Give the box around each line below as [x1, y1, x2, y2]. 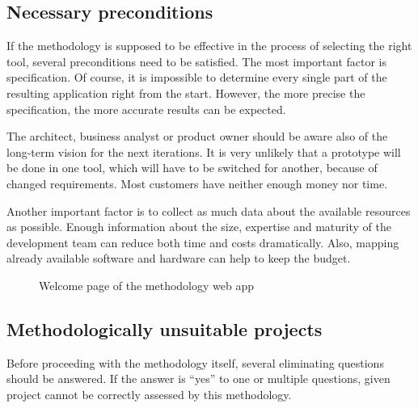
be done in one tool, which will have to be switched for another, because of [6, 159, 378, 176]
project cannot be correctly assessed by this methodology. [6, 385, 292, 402]
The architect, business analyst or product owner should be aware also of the [6, 128, 388, 145]
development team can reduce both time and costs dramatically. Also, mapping [6, 233, 399, 250]
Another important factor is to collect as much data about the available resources [6, 202, 411, 219]
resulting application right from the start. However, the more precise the [6, 84, 365, 101]
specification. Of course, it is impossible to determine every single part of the [6, 69, 387, 86]
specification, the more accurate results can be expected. [6, 100, 286, 117]
